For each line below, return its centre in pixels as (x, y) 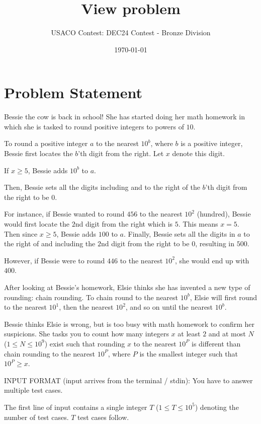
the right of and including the (50, 243)
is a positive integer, (212, 143)
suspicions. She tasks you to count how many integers (86, 334)
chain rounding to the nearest (50, 353)
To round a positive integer (46, 143)
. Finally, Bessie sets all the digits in (179, 233)
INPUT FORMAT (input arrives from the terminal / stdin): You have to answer (128, 380)
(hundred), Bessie (224, 214)
